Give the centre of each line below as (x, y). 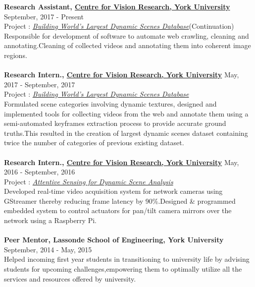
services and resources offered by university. (70, 278)
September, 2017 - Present (44, 16)
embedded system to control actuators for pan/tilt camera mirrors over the (118, 210)
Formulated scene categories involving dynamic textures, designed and (110, 103)
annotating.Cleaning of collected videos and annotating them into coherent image (127, 45)
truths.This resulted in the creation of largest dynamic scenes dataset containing (126, 133)
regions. (16, 55)
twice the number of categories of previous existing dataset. (94, 143)
